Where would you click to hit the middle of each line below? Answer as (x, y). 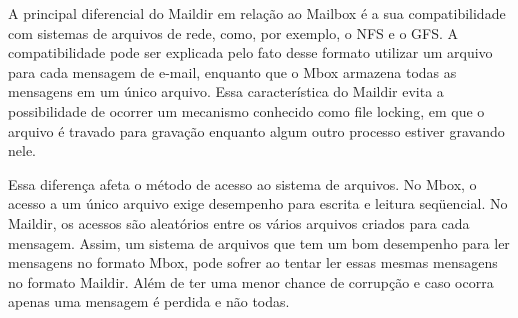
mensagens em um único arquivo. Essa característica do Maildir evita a (226, 91)
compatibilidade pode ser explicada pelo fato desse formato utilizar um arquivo (250, 52)
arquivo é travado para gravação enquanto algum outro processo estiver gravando (256, 130)
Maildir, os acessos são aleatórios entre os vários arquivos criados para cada (239, 222)
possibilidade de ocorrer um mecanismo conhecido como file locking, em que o (246, 110)
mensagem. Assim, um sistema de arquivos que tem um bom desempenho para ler (259, 242)
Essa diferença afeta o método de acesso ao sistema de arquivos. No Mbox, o (242, 183)
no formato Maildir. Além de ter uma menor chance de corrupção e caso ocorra (251, 281)
